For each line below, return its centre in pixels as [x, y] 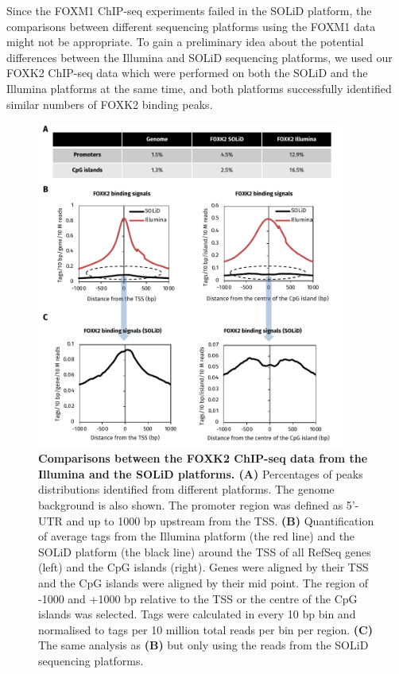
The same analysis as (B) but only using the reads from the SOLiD [203, 645]
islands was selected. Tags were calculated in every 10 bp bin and [197, 614]
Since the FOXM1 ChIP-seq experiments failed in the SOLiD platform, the [189, 10]
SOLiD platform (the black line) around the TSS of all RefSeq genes [205, 551]
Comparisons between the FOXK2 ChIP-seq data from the [203, 458]
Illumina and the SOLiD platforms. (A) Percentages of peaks [201, 473]
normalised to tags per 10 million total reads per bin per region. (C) [205, 629]
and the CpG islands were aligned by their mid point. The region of [203, 582]
